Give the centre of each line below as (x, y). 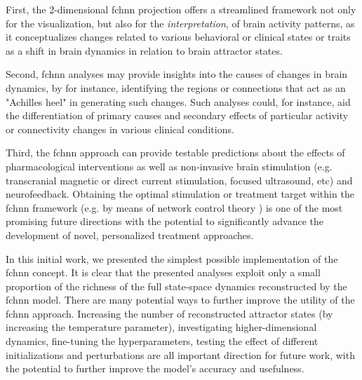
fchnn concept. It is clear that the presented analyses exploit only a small (163, 272)
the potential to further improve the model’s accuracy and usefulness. (155, 368)
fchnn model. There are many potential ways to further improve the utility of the (180, 300)
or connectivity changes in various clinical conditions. (120, 129)
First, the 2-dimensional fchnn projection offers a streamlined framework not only (181, 9)
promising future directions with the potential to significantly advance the (165, 221)
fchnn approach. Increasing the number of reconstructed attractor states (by (169, 313)
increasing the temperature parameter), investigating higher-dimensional (161, 327)
